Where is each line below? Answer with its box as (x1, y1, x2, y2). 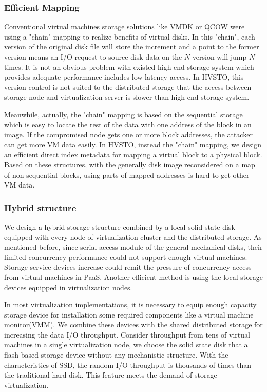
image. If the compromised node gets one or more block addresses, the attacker (4, 129, 253, 140)
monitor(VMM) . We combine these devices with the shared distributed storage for (4, 319, 263, 330)
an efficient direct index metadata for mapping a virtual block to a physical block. (4, 149, 262, 160)
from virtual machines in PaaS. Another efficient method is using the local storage (4, 271, 263, 282)
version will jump (192, 51, 247, 62)
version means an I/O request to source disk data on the (4, 51, 182, 62)
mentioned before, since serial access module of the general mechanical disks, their (4, 241, 263, 252)
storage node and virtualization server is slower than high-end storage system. (4, 91, 250, 102)
